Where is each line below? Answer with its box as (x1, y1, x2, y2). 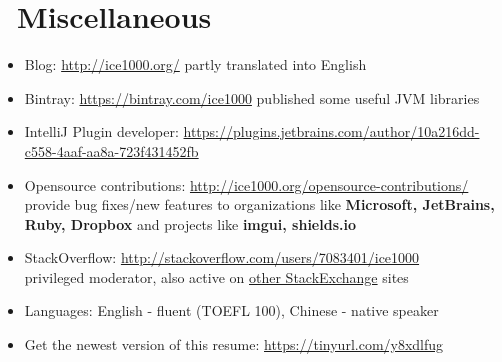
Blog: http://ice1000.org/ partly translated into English (24, 54, 367, 75)
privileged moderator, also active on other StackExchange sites (24, 266, 409, 287)
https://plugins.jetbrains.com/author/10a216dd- (183, 121, 480, 142)
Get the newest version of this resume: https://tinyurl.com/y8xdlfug (24, 334, 444, 355)
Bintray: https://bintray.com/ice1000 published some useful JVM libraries (24, 87, 480, 108)
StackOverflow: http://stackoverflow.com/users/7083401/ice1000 (24, 247, 420, 268)
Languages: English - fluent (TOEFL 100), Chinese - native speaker (24, 300, 439, 321)
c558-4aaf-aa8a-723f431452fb (24, 140, 199, 161)
